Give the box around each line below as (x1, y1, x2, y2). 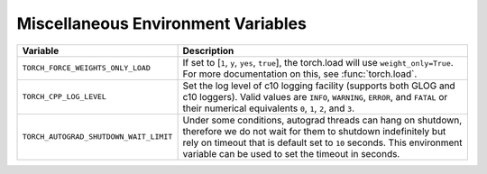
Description (182, 44, 234, 57)
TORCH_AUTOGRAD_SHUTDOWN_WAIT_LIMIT (22, 132, 173, 142)
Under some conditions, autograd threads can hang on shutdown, (182, 114, 463, 126)
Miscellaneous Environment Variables (16, 14, 307, 33)
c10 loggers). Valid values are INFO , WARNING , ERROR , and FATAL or (182, 90, 448, 103)
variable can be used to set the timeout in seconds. (182, 147, 400, 160)
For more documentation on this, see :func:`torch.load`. (182, 68, 418, 80)
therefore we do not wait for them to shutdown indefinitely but (182, 124, 446, 137)
